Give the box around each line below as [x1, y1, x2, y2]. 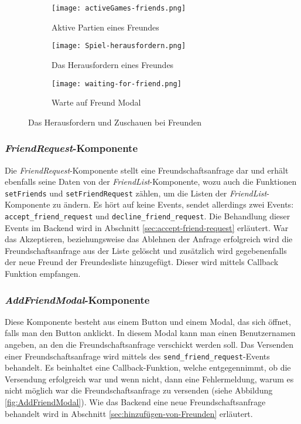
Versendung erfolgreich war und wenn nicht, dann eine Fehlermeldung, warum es [5, 372, 294, 385]
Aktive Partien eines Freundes [52, 21, 159, 33]
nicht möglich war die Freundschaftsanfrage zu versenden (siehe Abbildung [5, 384, 273, 396]
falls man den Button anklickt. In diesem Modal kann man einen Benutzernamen [5, 327, 296, 339]
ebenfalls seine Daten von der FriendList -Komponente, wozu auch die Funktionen [5, 175, 297, 188]
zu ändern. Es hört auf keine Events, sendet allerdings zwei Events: [53, 198, 294, 211]
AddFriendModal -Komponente [5, 292, 150, 307]
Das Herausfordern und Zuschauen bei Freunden [28, 116, 201, 128]
